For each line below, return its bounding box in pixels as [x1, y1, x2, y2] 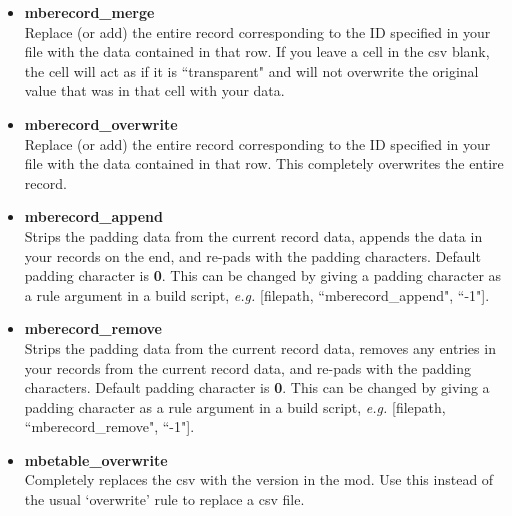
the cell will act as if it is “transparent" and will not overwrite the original [24, 60, 479, 81]
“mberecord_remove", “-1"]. [24, 416, 195, 437]
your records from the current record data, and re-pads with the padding [24, 357, 472, 378]
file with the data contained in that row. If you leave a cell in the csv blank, [24, 41, 490, 62]
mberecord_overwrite [24, 113, 178, 134]
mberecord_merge [24, 2, 155, 22]
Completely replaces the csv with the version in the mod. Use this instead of [24, 469, 494, 490]
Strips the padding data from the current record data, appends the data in [24, 225, 483, 246]
